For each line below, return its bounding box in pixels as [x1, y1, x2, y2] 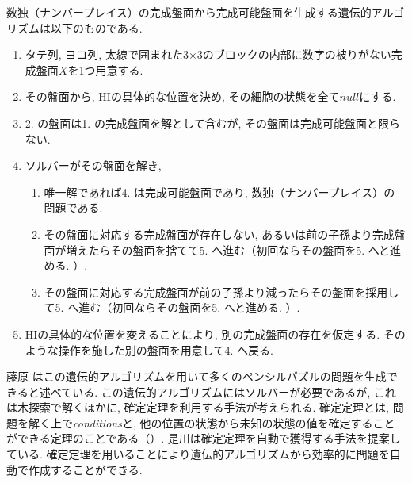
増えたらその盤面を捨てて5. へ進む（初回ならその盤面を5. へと [66, 241, 390, 258]
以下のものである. [50, 19, 143, 36]
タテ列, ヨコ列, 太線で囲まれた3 [25, 46, 189, 63]
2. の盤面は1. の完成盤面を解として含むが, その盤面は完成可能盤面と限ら [25, 114, 401, 131]
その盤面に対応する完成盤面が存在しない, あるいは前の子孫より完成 [44, 225, 395, 242]
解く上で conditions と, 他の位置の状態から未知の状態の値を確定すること [28, 414, 395, 431]
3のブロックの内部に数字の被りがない [196, 46, 391, 63]
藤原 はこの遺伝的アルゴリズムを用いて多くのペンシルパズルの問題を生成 [6, 368, 387, 385]
